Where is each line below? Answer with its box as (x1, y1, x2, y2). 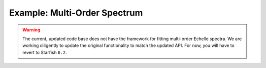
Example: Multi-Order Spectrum (9, 7, 143, 18)
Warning (22, 27, 40, 33)
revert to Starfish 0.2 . (22, 49, 67, 55)
